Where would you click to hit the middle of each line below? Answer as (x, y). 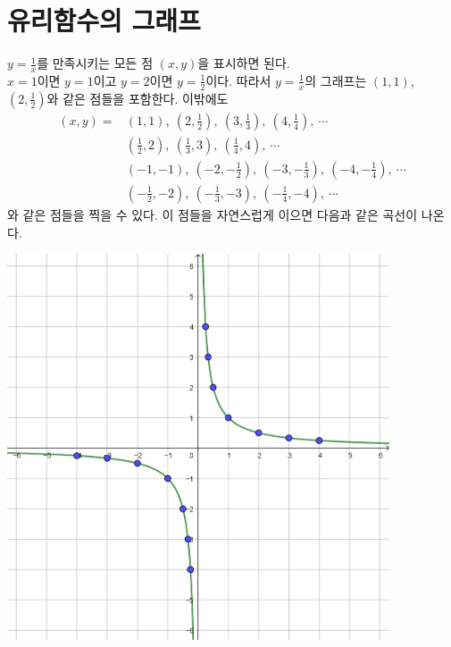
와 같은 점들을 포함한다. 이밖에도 (138, 98)
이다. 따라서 (238, 80)
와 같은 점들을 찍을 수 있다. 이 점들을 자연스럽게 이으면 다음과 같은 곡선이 (213, 214)
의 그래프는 (336, 80)
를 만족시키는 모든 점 (95, 63)
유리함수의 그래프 (104, 20)
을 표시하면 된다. (244, 63)
